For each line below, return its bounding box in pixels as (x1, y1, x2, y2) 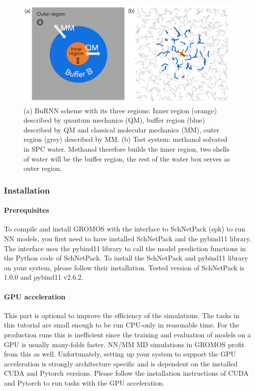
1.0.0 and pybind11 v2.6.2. (4, 272, 84, 282)
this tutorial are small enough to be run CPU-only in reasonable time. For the (4, 320, 239, 330)
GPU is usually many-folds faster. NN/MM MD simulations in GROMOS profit (4, 339, 245, 349)
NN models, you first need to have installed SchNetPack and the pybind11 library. (4, 233, 252, 244)
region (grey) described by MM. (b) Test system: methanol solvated (24, 134, 227, 144)
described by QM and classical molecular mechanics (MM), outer (24, 124, 220, 134)
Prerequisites (4, 205, 49, 215)
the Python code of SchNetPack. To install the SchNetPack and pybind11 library (4, 253, 248, 263)
